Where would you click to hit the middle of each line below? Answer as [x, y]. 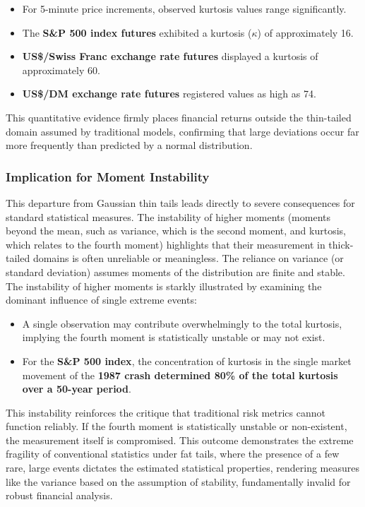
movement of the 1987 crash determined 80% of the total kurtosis [180, 375]
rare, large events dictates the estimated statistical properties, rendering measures [182, 468]
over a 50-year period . [77, 389]
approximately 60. [61, 70]
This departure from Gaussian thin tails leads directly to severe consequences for [180, 202]
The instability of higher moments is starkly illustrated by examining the [164, 286]
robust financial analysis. [59, 495]
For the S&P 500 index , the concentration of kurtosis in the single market [187, 360]
